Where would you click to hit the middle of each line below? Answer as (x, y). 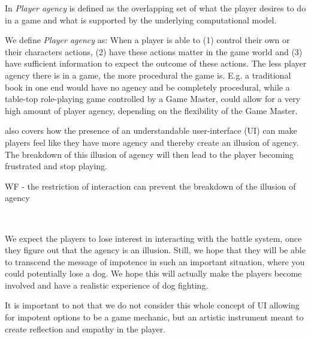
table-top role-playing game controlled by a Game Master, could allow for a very (153, 99)
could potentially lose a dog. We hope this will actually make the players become (153, 273)
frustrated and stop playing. (56, 166)
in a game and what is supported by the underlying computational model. (141, 19)
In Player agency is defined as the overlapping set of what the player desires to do (155, 8)
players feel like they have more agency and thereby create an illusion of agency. (152, 142)
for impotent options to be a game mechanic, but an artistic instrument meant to (154, 317)
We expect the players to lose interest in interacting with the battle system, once (153, 238)
